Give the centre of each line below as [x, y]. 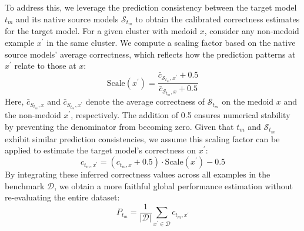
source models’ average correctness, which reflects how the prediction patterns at [150, 54]
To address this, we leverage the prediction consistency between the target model [151, 7]
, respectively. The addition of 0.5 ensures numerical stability [181, 115]
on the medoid [248, 101]
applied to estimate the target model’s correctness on [101, 150]
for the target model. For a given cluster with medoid [101, 31]
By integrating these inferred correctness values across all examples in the [138, 174]
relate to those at [45, 66]
